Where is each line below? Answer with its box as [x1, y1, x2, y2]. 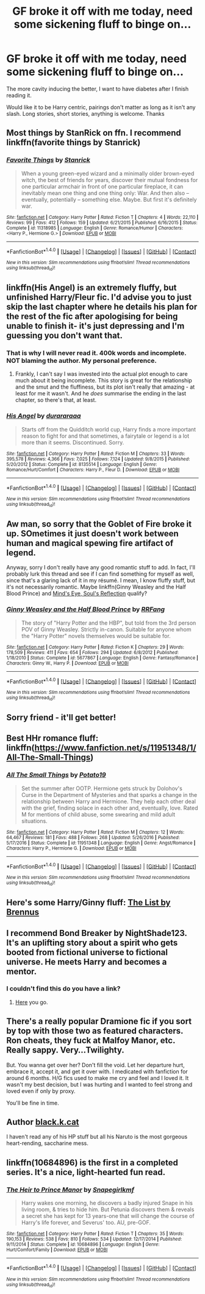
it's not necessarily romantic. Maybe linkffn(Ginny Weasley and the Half [6, 584, 186, 591]
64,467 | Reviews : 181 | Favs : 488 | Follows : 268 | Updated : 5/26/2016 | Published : [6, 834, 180, 840]
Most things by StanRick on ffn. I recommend [6, 127, 181, 139]
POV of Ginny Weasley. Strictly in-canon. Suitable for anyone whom [21, 625, 192, 633]
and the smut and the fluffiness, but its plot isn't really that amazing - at [15, 383, 195, 390]
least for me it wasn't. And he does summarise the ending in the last [15, 390, 187, 397]
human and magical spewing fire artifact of [6, 538, 174, 548]
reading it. [6, 91, 32, 99]
